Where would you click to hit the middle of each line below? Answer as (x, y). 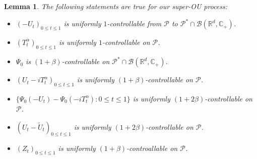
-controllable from (134, 23)
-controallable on (152, 148)
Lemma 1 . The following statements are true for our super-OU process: (116, 6)
